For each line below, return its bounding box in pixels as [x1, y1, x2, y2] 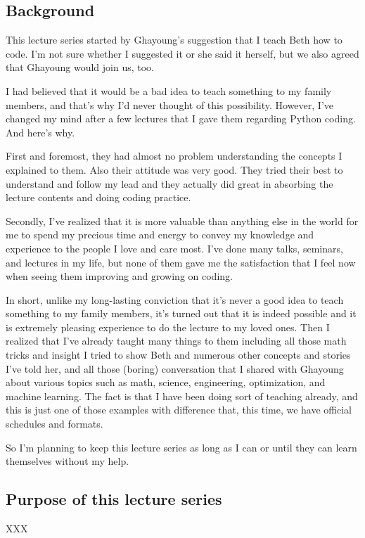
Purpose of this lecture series [6, 488, 222, 510]
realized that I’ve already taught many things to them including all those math [6, 333, 347, 348]
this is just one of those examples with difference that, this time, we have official [6, 402, 352, 417]
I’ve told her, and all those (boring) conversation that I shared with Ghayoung [6, 361, 344, 376]
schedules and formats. [6, 416, 103, 431]
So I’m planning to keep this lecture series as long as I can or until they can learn [6, 440, 357, 454]
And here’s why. [6, 124, 75, 139]
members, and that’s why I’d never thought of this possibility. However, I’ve [6, 97, 334, 112]
